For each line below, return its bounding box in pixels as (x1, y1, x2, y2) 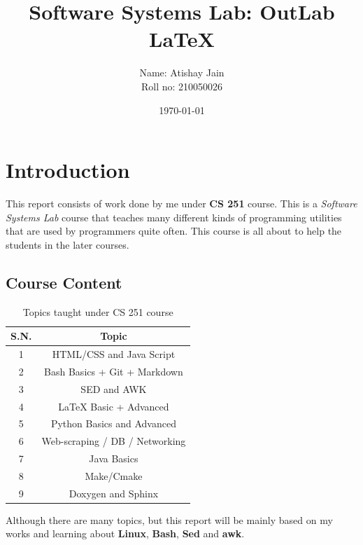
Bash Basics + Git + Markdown (44, 364, 183, 378)
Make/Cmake (85, 468, 143, 483)
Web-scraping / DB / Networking (41, 434, 186, 448)
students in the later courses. (6, 237, 129, 251)
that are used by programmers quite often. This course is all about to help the (6, 223, 342, 238)
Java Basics (89, 451, 138, 466)
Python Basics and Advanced (50, 416, 176, 431)
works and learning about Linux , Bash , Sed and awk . (6, 526, 245, 541)
